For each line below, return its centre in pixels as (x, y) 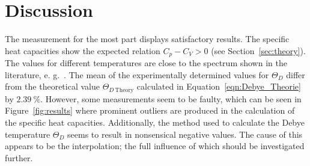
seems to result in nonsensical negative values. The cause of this (185, 134)
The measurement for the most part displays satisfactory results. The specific (147, 39)
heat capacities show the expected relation (83, 50)
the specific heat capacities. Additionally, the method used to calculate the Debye (155, 122)
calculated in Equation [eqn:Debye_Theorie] (219, 86)
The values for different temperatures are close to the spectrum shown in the (146, 63)
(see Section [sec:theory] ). (258, 50)
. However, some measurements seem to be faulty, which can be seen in (171, 98)
